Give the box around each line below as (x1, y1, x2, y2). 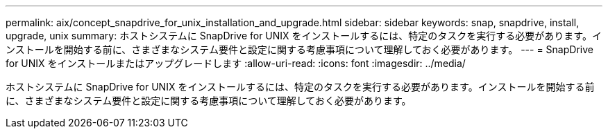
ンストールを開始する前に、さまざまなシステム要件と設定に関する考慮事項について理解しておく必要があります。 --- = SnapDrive (6, 44, 593, 55)
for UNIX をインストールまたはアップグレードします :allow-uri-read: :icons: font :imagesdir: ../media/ (6, 57, 466, 69)
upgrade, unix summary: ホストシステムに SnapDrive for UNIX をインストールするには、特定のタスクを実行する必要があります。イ (6, 30, 602, 41)
